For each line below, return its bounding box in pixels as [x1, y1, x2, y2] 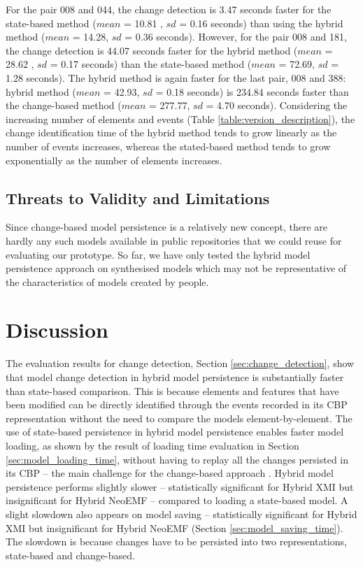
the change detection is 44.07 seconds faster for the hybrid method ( [6, 43, 298, 57]
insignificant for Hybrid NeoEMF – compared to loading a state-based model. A [6, 493, 348, 508]
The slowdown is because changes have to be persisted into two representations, [6, 534, 347, 549]
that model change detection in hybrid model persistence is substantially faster [6, 370, 344, 385]
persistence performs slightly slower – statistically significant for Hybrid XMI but [6, 479, 354, 494]
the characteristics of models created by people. [6, 274, 209, 289]
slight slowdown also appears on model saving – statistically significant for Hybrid [6, 506, 357, 521]
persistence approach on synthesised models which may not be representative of [6, 261, 347, 275]
